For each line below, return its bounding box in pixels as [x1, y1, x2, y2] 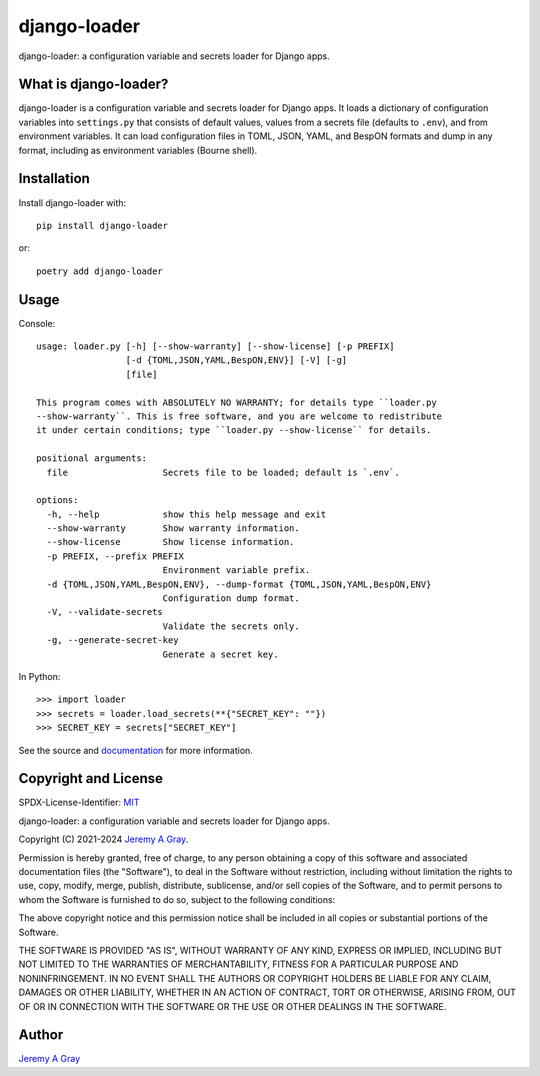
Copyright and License [18, 770, 164, 787]
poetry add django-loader [36, 265, 164, 277]
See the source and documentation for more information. [18, 744, 254, 756]
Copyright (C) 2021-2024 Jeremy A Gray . [18, 833, 189, 845]
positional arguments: [36, 453, 148, 464]
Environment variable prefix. [162, 565, 311, 576]
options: [36, 495, 79, 506]
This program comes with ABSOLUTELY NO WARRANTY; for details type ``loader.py [36, 396, 437, 408]
